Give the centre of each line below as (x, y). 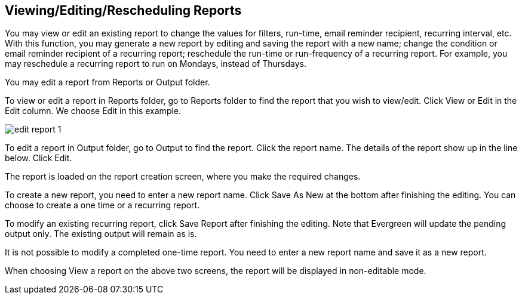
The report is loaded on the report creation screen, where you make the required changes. (183, 177)
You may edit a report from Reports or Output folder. (108, 82)
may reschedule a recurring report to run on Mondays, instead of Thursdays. (156, 64)
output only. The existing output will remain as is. (101, 234)
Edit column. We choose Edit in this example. (93, 111)
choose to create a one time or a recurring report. (102, 205)
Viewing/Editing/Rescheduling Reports (123, 10)
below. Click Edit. (39, 158)
